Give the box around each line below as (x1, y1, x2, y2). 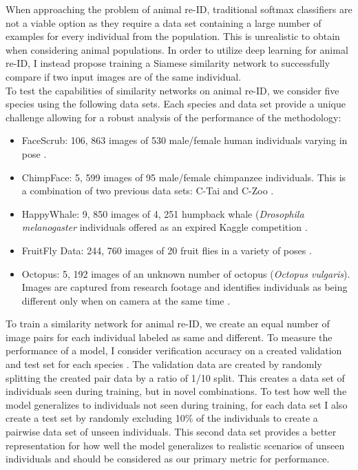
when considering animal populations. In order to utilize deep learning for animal (6, 42, 348, 57)
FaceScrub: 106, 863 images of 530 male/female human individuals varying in (21, 133, 348, 147)
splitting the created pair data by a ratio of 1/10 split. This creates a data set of (6, 370, 345, 385)
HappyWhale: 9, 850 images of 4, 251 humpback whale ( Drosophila (21, 206, 304, 221)
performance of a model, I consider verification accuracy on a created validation (6, 343, 342, 358)
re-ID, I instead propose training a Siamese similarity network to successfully (6, 56, 330, 70)
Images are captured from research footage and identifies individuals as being (21, 280, 348, 294)
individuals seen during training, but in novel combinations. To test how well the (6, 384, 347, 398)
